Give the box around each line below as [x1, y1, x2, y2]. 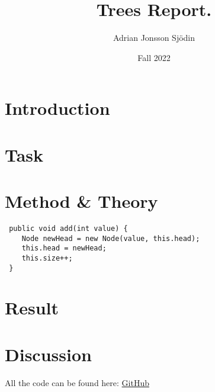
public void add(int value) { [9, 224, 128, 233]
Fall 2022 [137, 51, 171, 63]
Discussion [5, 342, 92, 366]
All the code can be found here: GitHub [5, 376, 150, 388]
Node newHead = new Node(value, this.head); [21, 234, 200, 243]
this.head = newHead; [21, 244, 107, 253]
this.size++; [21, 253, 73, 262]
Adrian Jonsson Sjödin [113, 31, 195, 44]
